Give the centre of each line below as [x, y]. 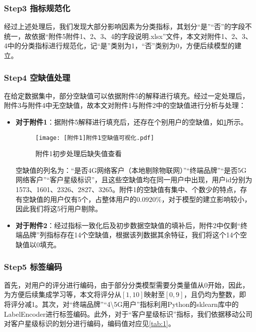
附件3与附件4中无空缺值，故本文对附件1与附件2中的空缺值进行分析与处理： [125, 105]
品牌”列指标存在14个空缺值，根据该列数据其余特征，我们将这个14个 [131, 235]
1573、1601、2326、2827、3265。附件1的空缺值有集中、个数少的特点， [128, 189]
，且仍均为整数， [211, 294]
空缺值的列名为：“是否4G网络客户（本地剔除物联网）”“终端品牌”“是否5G [131, 170]
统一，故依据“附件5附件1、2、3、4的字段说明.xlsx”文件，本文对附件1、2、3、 [128, 36]
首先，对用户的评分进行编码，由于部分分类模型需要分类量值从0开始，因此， [127, 284]
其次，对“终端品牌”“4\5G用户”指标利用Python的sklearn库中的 [140, 304]
